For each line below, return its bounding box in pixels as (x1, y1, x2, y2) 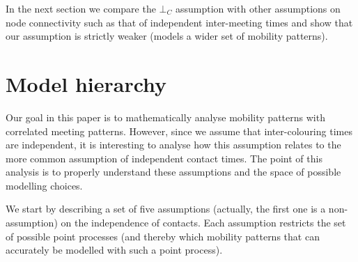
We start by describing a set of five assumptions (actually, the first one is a (6, 201, 326, 216)
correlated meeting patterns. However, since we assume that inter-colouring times (6, 123, 352, 138)
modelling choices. (6, 178, 83, 192)
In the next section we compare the (6, 1, 156, 15)
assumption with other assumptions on (175, 1, 341, 15)
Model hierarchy (6, 69, 167, 98)
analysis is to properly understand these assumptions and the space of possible (6, 164, 341, 179)
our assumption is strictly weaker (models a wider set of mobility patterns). (6, 29, 328, 43)
